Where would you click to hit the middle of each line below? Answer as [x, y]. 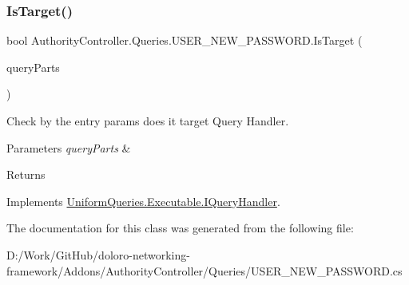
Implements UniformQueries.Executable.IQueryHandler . [143, 201]
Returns [26, 174]
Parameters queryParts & [69, 147]
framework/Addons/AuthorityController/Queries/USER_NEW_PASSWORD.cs [204, 270]
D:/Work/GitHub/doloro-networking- [98, 254]
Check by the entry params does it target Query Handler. [148, 121]
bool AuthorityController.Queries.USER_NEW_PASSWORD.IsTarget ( [185, 40]
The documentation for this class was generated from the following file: [180, 228]
